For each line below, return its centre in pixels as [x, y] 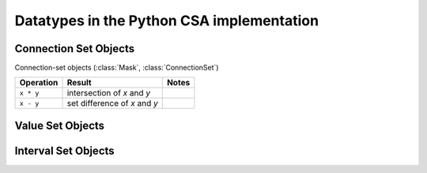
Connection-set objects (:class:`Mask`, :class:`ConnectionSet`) [117, 68]
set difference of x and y [112, 103]
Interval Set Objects [64, 150]
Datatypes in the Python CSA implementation [167, 21]
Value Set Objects [60, 125]
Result [79, 83]
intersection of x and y [109, 93]
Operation [39, 83]
